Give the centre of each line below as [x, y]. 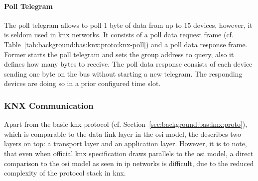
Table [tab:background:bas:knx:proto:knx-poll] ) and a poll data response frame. [126, 44]
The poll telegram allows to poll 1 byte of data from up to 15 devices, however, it [128, 25]
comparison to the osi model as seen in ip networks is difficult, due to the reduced [129, 163]
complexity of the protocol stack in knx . [65, 173]
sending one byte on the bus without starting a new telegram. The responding [123, 73]
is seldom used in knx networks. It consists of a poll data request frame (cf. [119, 35]
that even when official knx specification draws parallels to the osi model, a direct [129, 153]
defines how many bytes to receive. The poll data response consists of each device [128, 64]
